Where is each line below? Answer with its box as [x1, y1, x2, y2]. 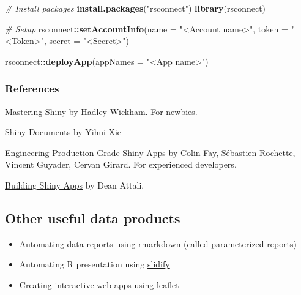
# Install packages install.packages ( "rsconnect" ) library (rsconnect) [5, 2, 266, 14]
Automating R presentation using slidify [19, 258, 170, 271]
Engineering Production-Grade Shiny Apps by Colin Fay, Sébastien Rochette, [5, 146, 295, 159]
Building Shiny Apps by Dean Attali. [5, 178, 144, 191]
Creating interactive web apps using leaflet [19, 278, 179, 291]
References [5, 81, 59, 96]
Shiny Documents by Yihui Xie [5, 125, 122, 138]
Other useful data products [5, 208, 180, 227]
